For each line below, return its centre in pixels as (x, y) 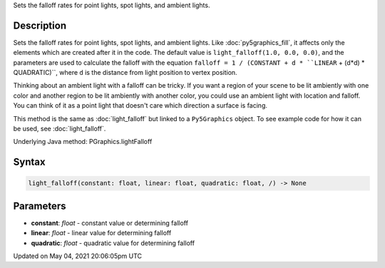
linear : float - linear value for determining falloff (101, 233)
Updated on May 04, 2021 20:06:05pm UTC (78, 256)
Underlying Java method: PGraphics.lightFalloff (83, 142)
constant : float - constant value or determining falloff (110, 223)
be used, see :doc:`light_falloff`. (60, 129)
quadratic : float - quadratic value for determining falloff (113, 243)
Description (40, 25)
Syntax (29, 162)
